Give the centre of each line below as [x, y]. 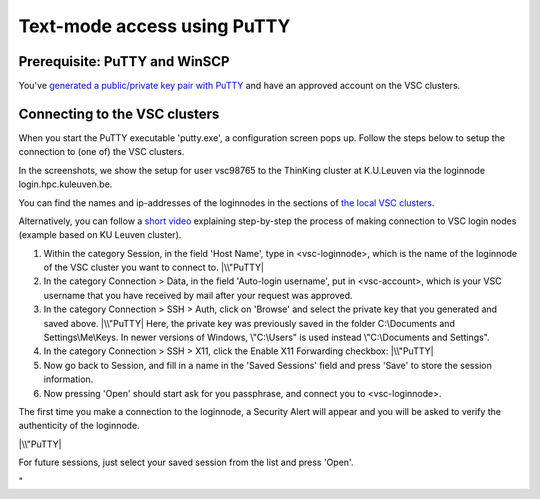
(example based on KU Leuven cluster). [100, 235]
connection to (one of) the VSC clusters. [101, 152]
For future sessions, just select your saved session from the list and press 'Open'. [186, 462]
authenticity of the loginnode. [79, 426]
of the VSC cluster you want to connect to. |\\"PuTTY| [154, 267]
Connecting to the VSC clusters [119, 113]
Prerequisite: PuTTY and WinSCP [124, 61]
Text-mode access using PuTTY [154, 26]
